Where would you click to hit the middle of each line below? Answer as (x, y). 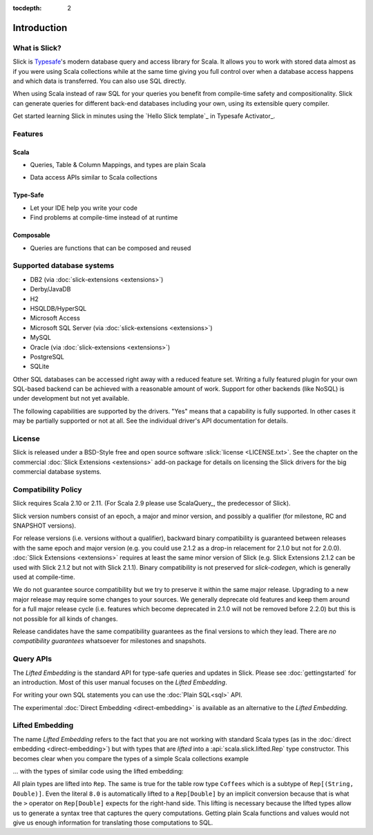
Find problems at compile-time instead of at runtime (104, 218)
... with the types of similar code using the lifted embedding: (98, 771)
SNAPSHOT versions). (44, 526)
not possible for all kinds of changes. (65, 619)
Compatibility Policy (47, 489)
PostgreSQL (47, 356)
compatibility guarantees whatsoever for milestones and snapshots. (109, 641)
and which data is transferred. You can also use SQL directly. (99, 81)
